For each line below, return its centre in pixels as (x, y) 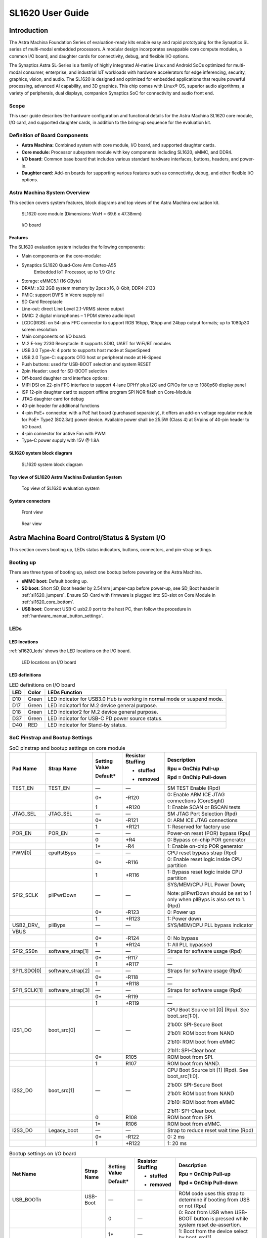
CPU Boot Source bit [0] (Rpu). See (208, 1010)
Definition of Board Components (49, 135)
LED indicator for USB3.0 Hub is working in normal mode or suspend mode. (135, 699)
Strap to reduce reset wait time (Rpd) (210, 1131)
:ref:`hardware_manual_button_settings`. (63, 616)
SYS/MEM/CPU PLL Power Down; (206, 885)
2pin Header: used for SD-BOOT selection (64, 371)
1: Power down (184, 919)
